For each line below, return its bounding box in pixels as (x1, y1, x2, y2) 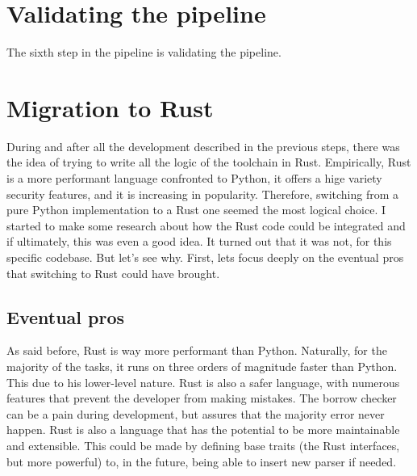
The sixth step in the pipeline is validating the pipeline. (6, 44, 281, 61)
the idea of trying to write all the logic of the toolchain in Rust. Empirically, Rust (6, 154, 411, 171)
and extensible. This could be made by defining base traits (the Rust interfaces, (6, 436, 400, 453)
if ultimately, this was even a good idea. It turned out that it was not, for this (6, 233, 392, 250)
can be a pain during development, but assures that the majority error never (6, 405, 385, 422)
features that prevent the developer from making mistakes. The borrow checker (6, 390, 397, 406)
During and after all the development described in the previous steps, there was (6, 137, 400, 154)
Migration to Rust (6, 91, 214, 124)
